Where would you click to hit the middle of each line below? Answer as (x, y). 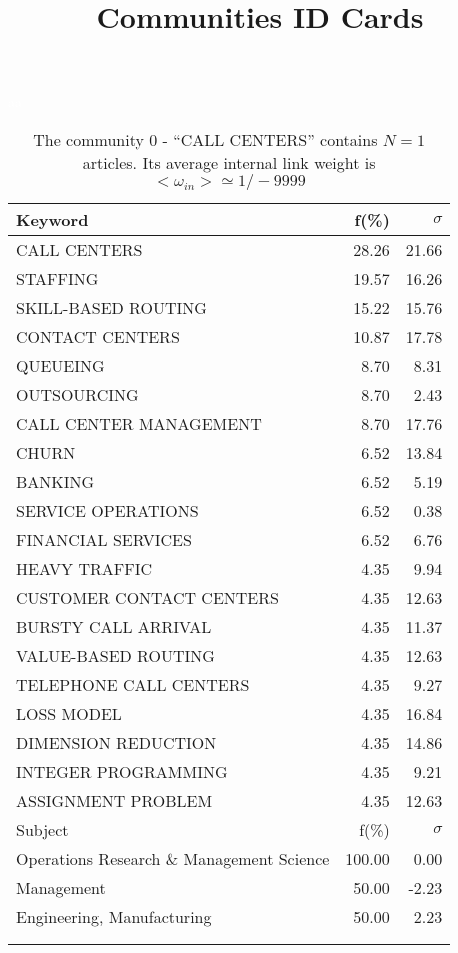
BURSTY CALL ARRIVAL (114, 626)
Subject (42, 829)
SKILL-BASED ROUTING (111, 307)
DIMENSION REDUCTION (116, 742)
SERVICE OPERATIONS (107, 510)
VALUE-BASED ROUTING (115, 655)
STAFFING (57, 278)
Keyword (52, 219)
